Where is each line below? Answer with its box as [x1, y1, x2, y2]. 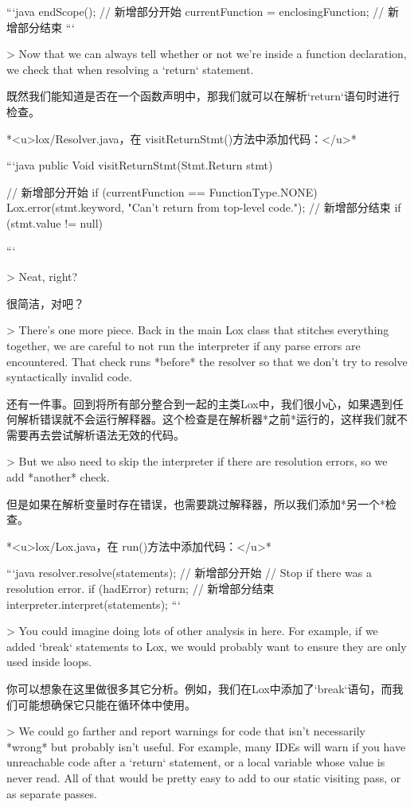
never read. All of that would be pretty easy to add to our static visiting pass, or [6, 769, 401, 786]
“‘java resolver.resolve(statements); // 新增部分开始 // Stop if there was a [6, 564, 372, 581]
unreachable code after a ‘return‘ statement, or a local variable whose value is [6, 754, 385, 770]
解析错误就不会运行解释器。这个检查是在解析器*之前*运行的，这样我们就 [17, 411, 396, 427]
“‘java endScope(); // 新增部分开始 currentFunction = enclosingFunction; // [6, 3, 385, 19]
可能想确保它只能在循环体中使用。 [17, 696, 196, 712]
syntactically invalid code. [6, 368, 132, 385]
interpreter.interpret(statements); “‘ [6, 595, 181, 612]
